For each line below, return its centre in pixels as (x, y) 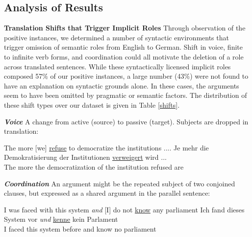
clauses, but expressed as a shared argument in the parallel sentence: (107, 193)
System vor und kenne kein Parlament (61, 219)
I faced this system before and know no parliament (80, 228)
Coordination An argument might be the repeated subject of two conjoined (120, 183)
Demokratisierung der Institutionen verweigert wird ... (85, 157)
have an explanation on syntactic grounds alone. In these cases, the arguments (122, 85)
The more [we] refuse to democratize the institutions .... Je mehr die (106, 147)
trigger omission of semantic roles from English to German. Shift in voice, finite (123, 47)
